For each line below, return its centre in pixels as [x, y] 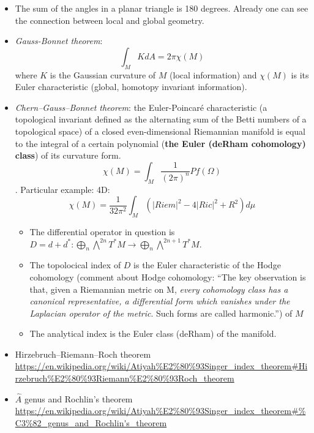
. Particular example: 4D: [62, 189]
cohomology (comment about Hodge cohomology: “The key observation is [168, 277]
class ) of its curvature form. [68, 155]
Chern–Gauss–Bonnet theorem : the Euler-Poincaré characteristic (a [141, 107]
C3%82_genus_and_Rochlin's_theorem [91, 423]
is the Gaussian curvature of [103, 74]
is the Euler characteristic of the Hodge [207, 265]
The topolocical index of [75, 265]
